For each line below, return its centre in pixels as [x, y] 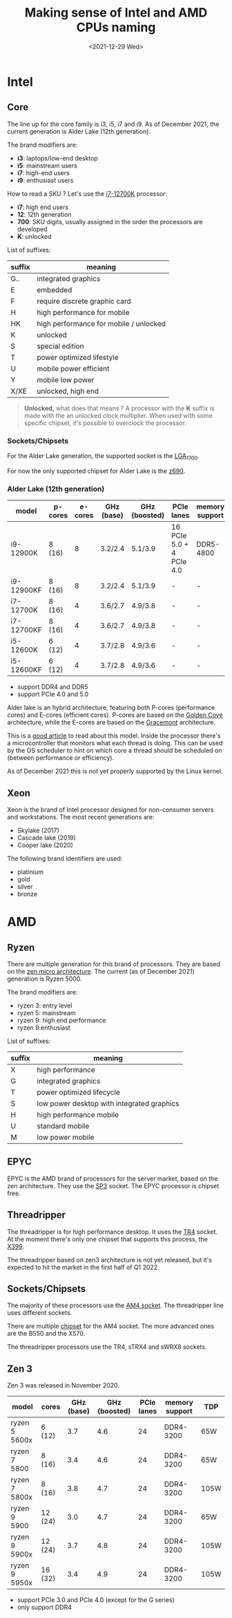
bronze [27, 893]
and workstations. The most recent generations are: [81, 817]
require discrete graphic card [84, 301]
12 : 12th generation [44, 214]
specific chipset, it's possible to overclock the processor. [105, 423]
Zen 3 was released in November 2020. [63, 1385]
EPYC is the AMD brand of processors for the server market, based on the [113, 1179]
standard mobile [63, 1126]
